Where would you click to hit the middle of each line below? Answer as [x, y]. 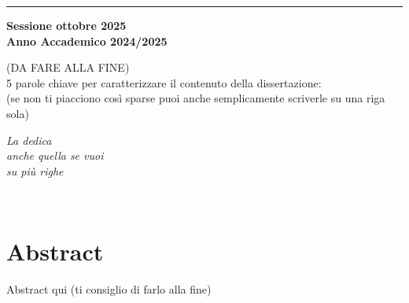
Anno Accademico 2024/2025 [87, 41]
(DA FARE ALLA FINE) [68, 67]
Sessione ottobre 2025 [66, 25]
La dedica [29, 140]
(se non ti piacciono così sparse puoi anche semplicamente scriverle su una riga [196, 98]
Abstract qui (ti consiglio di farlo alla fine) [109, 289]
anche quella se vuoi [55, 155]
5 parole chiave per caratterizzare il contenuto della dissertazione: [164, 82]
